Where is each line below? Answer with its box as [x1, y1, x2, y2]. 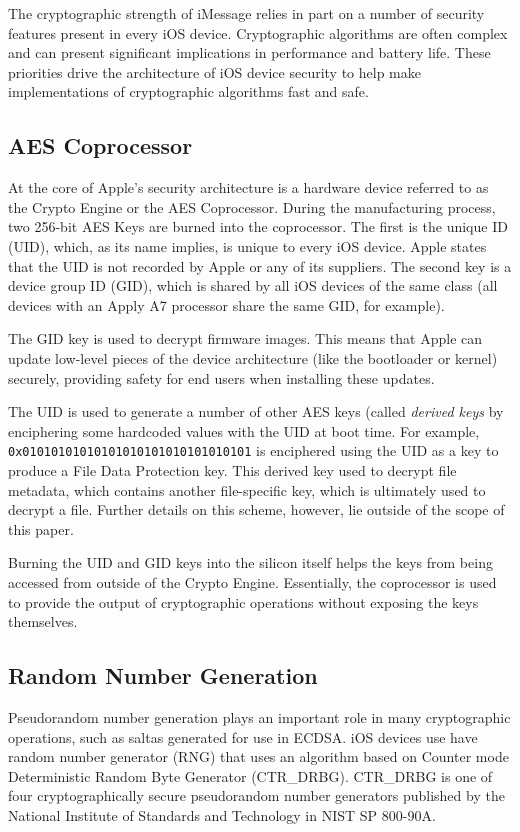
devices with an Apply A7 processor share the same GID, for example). [8, 294, 445, 315]
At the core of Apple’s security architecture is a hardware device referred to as [8, 177, 489, 198]
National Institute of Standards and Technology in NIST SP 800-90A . [8, 804, 436, 825]
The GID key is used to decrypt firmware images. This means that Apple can [8, 328, 483, 349]
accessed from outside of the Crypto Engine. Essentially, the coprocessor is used [8, 571, 497, 592]
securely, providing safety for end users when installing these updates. [8, 367, 435, 388]
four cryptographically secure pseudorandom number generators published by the [8, 785, 505, 806]
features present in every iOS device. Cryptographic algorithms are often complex [8, 22, 508, 43]
